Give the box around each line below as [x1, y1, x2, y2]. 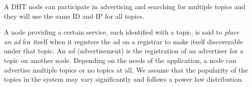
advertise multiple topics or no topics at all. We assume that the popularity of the [4, 64, 248, 75]
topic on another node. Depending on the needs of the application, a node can [4, 55, 236, 65]
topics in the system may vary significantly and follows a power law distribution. [4, 74, 244, 84]
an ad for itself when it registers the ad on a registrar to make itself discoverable [4, 36, 243, 46]
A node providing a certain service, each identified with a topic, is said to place [4, 27, 239, 37]
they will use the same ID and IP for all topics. [4, 11, 144, 21]
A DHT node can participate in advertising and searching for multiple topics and [4, 1, 246, 11]
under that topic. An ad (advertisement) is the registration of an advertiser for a [4, 46, 244, 56]
